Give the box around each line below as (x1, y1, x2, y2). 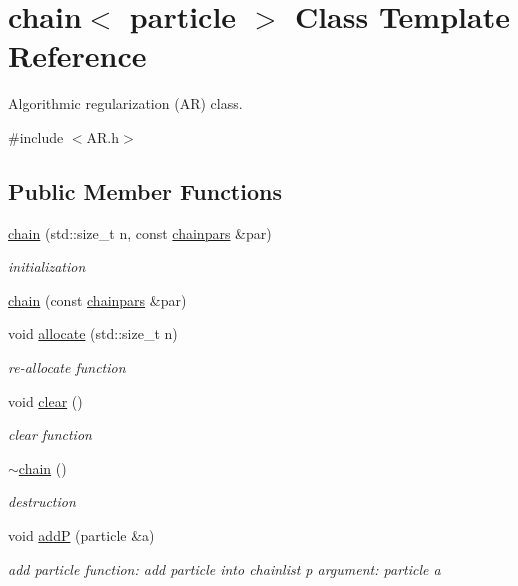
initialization (8, 256, 86, 277)
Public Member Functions (8, 175, 282, 206)
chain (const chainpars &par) (8, 289, 187, 310)
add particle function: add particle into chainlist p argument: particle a (8, 558, 441, 579)
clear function (8, 424, 92, 445)
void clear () (8, 390, 83, 411)
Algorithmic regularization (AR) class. (8, 93, 243, 114)
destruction (8, 491, 76, 512)
